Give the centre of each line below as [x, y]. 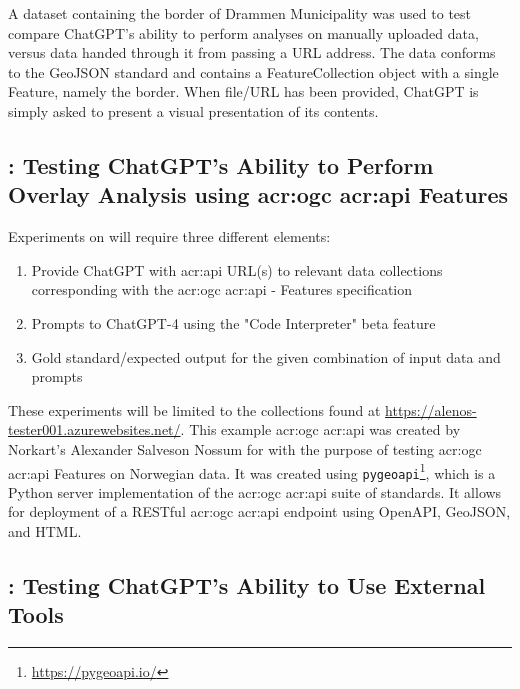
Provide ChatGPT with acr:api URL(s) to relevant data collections [237, 269]
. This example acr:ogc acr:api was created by [320, 429]
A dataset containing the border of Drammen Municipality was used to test [240, 13]
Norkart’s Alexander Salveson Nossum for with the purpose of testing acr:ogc [245, 448]
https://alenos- [431, 409]
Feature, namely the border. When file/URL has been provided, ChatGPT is [243, 91]
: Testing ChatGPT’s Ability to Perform [221, 164]
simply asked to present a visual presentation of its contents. [193, 110]
